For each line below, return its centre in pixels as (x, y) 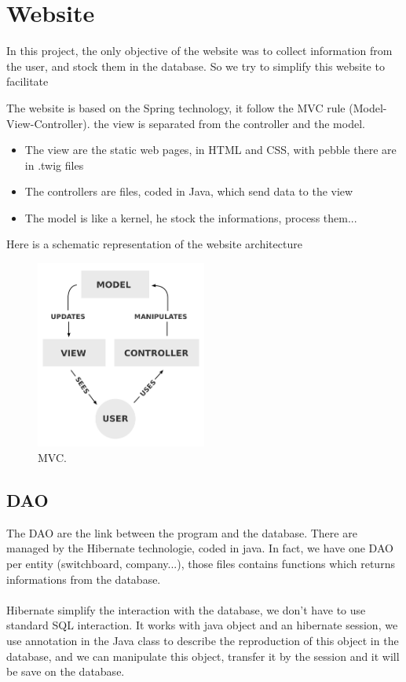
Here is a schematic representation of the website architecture (154, 244)
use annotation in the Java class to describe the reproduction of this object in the (203, 641)
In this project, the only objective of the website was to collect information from (199, 51)
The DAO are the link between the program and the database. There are (182, 532)
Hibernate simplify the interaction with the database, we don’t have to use (186, 609)
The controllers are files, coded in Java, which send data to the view (189, 191)
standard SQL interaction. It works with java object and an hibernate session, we (202, 625)
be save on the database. (66, 671)
